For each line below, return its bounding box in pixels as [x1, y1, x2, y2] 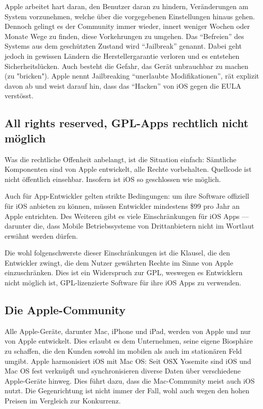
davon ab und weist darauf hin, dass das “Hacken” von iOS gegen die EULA [5, 80, 241, 91]
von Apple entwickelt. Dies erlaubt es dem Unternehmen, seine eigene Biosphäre [5, 336, 253, 346]
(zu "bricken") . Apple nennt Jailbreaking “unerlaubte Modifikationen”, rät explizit [5, 70, 259, 81]
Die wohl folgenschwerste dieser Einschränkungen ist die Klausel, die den [5, 247, 230, 258]
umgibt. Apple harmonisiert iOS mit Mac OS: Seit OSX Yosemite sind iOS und [5, 355, 251, 366]
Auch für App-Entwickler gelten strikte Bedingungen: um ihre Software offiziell [5, 191, 249, 201]
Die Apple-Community [5, 302, 126, 318]
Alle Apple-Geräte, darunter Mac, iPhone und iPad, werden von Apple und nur [5, 325, 251, 336]
